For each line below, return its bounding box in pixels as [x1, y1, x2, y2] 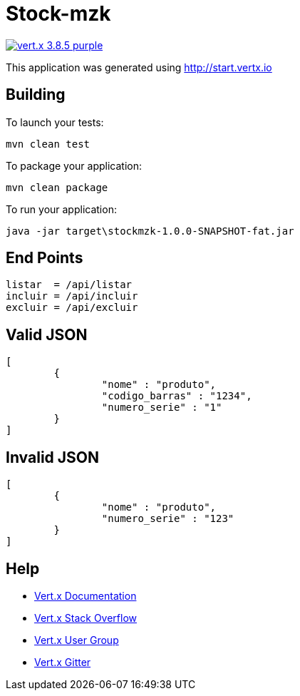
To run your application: [6, 203, 117, 215]
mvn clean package [6, 181, 108, 193]
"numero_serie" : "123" [101, 513, 234, 525]
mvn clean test [6, 138, 90, 150]
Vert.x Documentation [34, 589, 137, 602]
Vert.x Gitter [34, 655, 91, 668]
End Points [6, 249, 83, 267]
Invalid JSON [6, 448, 99, 466]
